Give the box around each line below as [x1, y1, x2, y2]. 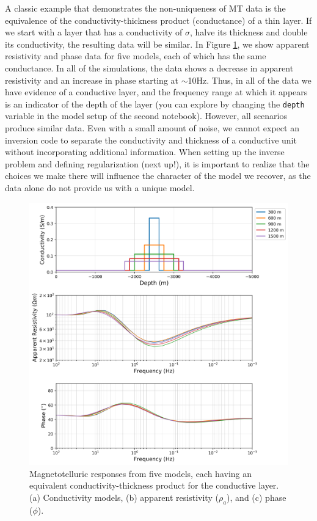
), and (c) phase [227, 490, 286, 503]
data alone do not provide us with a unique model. [5, 181, 195, 194]
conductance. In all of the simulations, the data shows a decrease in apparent [5, 61, 294, 74]
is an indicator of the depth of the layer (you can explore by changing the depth [5, 97, 305, 110]
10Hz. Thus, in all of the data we [188, 73, 312, 86]
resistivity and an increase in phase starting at [5, 73, 179, 86]
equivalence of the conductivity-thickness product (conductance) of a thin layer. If [5, 13, 312, 26]
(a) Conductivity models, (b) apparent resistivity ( [29, 490, 219, 503]
